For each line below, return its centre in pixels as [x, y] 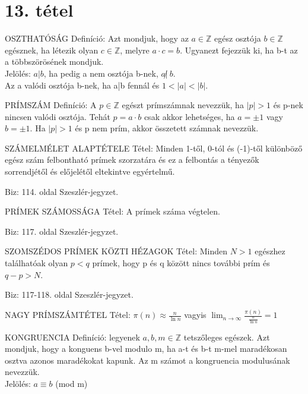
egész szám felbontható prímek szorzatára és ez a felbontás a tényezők [132, 160]
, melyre [135, 50]
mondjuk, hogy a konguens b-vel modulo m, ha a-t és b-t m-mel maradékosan [146, 349]
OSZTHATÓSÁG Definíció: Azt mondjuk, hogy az [97, 38]
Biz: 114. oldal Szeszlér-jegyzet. [62, 191]
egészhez [270, 251]
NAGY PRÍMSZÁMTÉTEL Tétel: [68, 315]
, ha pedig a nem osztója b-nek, [101, 73]
